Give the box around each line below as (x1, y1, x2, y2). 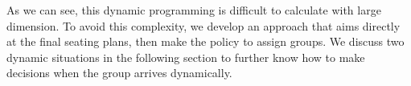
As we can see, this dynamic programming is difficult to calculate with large (6, 2, 381, 18)
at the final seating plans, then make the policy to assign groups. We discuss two (6, 33, 405, 50)
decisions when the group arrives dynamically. (6, 64, 232, 81)
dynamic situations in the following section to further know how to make (6, 48, 365, 65)
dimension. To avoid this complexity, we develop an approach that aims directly (6, 17, 401, 34)
